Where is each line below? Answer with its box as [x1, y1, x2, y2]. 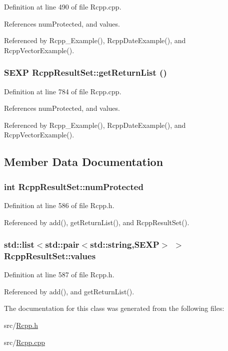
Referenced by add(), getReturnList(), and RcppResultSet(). [4, 217, 189, 227]
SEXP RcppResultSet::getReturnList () [4, 66, 167, 79]
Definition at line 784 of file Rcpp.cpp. [4, 86, 121, 96]
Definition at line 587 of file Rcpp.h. [4, 269, 114, 280]
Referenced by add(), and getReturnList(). [4, 286, 134, 296]
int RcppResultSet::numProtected [4, 180, 143, 193]
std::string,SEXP [90, 238, 159, 251]
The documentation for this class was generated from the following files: [4, 303, 224, 313]
